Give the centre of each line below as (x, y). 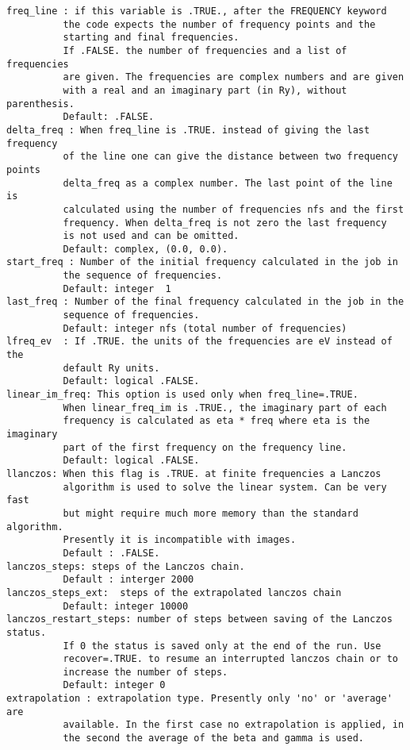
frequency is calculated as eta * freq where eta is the (216, 421)
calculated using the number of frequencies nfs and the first (234, 209)
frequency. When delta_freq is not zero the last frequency (225, 223)
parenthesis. (40, 104)
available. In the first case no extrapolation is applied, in (234, 725)
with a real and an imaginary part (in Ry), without (205, 90)
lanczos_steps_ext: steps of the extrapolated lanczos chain (174, 592)
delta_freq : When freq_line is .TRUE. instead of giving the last (188, 130)
